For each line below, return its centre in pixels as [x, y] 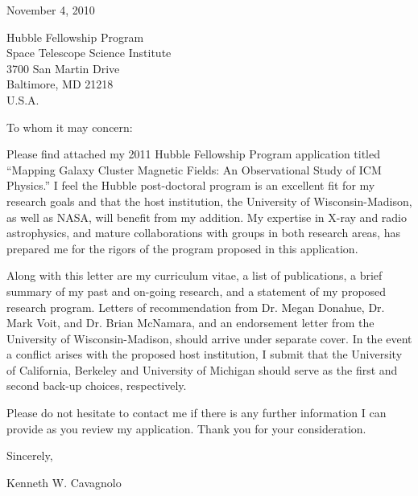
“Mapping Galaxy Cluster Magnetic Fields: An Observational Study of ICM [194, 169]
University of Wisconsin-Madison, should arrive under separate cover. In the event [209, 338]
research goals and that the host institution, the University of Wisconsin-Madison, [209, 201]
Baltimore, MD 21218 [60, 84]
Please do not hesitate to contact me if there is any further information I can [197, 413]
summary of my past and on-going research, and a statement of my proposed [197, 291]
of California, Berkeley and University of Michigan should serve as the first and [202, 369]
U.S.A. [23, 99]
